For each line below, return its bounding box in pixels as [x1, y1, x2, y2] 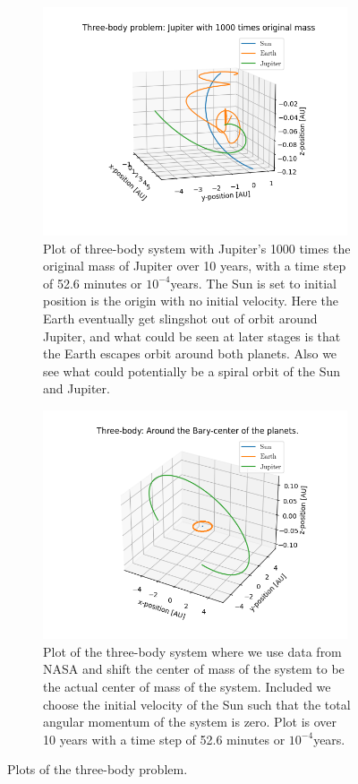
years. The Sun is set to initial [170, 273, 337, 292]
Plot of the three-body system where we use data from [43, 642, 342, 660]
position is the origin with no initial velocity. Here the [43, 291, 339, 310]
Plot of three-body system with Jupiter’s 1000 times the [43, 238, 351, 257]
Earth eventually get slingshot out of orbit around [43, 309, 318, 328]
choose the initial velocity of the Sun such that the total [43, 694, 351, 713]
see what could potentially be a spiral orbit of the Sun [43, 361, 340, 380]
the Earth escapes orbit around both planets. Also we [43, 344, 337, 363]
